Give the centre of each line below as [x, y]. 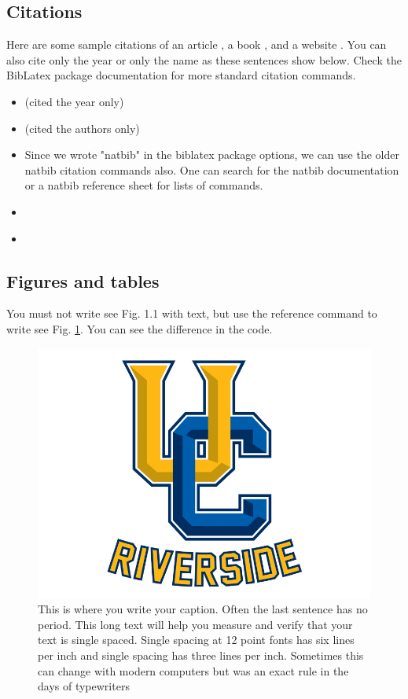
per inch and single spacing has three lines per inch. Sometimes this [201, 655]
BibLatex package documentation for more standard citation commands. [181, 75]
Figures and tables [83, 280]
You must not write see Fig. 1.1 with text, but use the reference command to [192, 313]
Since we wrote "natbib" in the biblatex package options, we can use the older [212, 155]
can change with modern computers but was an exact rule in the [193, 670]
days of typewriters [84, 686]
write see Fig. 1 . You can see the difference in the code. [140, 328]
